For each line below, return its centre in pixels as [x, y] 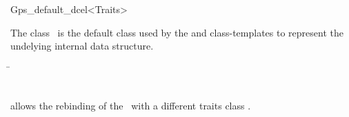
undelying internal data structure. [82, 46]
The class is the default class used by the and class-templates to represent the [177, 32]
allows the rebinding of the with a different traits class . [131, 105]
